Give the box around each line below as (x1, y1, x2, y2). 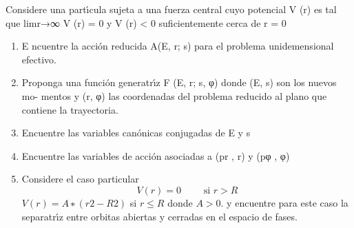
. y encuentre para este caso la (220, 195, 348, 209)
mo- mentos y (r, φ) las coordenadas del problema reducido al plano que (21, 88, 327, 103)
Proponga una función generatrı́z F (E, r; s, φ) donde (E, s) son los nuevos (21, 75, 337, 90)
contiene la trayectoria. (21, 102, 118, 116)
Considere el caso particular (21, 172, 139, 186)
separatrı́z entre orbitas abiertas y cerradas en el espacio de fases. (21, 209, 298, 223)
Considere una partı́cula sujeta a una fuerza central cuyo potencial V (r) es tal (6, 2, 337, 16)
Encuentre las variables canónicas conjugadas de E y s (21, 125, 251, 140)
